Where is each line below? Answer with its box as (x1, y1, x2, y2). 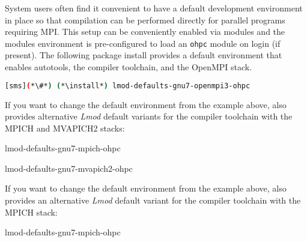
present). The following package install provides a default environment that (5, 49, 282, 61)
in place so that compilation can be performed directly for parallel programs (5, 13, 285, 26)
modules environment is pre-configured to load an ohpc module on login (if (5, 37, 281, 49)
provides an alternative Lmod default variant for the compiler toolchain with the (5, 194, 301, 207)
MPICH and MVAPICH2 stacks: (5, 121, 125, 134)
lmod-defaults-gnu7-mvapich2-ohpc (5, 162, 133, 174)
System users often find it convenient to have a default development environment (5, 2, 303, 14)
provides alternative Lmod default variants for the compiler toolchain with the (5, 110, 293, 123)
